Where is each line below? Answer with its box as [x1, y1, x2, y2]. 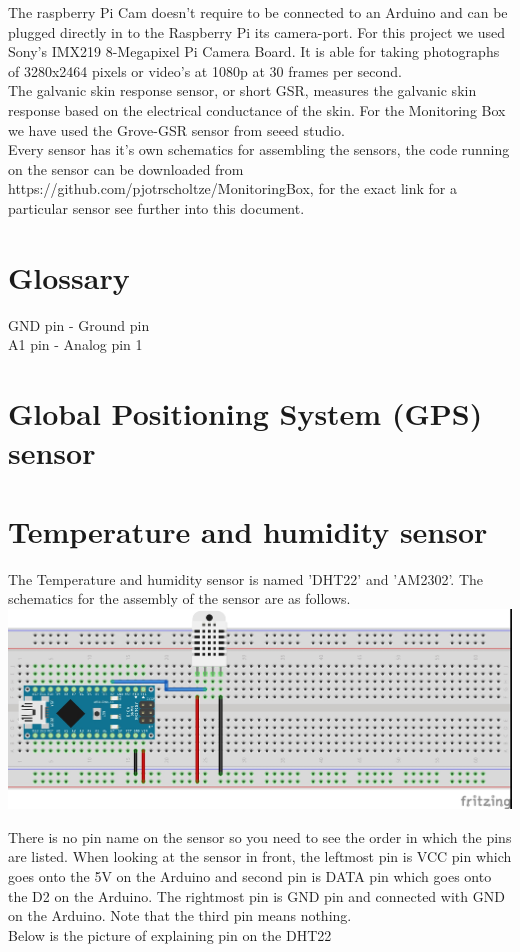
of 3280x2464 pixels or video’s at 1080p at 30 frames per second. [8, 60, 402, 81]
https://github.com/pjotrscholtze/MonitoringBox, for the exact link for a [8, 178, 457, 199]
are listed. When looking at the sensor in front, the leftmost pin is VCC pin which [8, 846, 512, 867]
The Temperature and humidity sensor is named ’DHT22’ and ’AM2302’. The [8, 568, 483, 589]
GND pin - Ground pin [8, 314, 150, 335]
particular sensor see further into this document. [8, 197, 305, 218]
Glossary [8, 256, 130, 297]
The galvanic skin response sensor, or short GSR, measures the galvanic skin [8, 80, 477, 101]
